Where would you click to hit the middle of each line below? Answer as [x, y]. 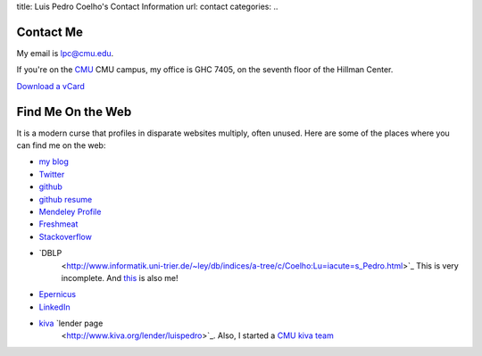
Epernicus [57, 294]
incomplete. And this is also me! [120, 277]
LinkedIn [54, 307]
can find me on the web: [61, 145]
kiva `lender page [71, 323]
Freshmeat [58, 224]
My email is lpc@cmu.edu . [65, 53]
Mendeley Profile [70, 211]
